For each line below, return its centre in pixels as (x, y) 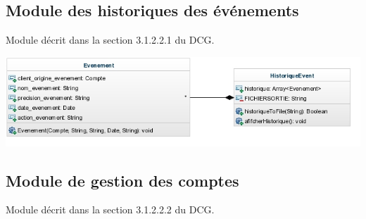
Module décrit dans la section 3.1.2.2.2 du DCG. (110, 209)
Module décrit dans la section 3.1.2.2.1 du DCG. (110, 40)
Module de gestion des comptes (122, 180)
